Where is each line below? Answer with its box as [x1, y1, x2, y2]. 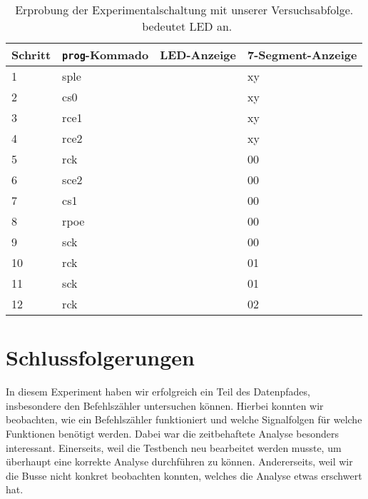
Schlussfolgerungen [6, 343, 195, 372]
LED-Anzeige [160, 46, 237, 63]
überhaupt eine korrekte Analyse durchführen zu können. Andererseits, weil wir [6, 454, 353, 469]
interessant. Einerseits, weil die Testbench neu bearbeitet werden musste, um [6, 440, 342, 455]
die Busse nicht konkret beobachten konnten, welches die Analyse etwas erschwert [6, 468, 362, 483]
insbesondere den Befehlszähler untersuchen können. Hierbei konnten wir [6, 398, 324, 413]
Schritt [11, 46, 51, 63]
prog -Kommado [62, 46, 149, 63]
